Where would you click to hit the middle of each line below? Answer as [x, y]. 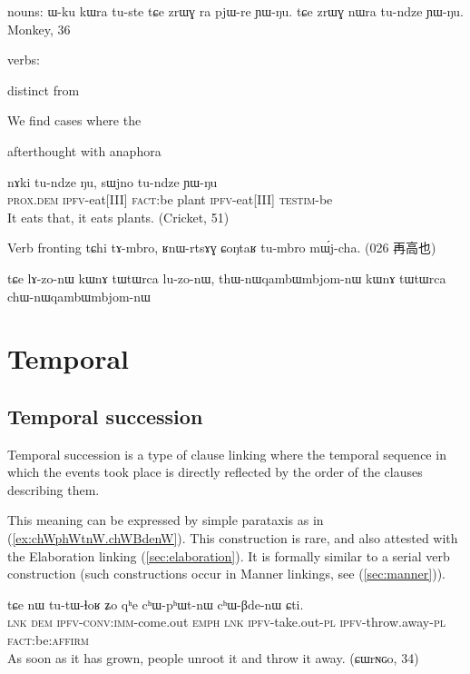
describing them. [54, 489]
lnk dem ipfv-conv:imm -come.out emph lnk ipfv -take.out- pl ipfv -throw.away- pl [226, 622]
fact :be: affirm [48, 640]
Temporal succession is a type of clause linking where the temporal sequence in [227, 454]
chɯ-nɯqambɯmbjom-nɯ [79, 296]
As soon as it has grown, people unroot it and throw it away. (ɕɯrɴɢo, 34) [213, 657]
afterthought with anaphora [84, 150]
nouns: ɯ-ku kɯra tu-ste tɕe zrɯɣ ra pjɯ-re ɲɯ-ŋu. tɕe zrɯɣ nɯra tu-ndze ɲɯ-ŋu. [235, 11]
